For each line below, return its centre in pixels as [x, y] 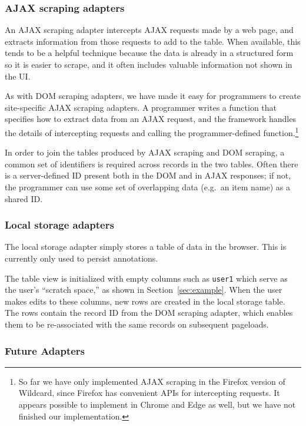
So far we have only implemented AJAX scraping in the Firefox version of [152, 381]
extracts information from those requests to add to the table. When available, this [153, 41]
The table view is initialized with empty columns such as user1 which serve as [146, 278]
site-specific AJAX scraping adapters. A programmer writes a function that [141, 107]
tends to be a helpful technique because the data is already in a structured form [149, 53]
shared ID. [24, 198]
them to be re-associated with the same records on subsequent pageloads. [137, 324]
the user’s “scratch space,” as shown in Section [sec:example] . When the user [144, 290]
